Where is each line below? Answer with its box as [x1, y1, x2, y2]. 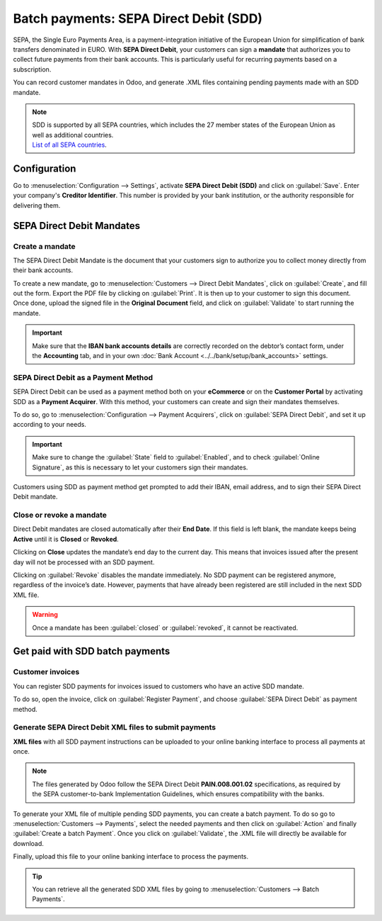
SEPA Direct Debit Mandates [13, 220, 141, 232]
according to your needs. [13, 420, 86, 429]
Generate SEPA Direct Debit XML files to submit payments [13, 722, 216, 732]
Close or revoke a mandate [13, 510, 108, 520]
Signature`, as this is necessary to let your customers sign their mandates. [32, 463, 248, 471]
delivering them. [13, 201, 61, 209]
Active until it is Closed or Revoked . [13, 535, 120, 543]
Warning [32, 610, 58, 619]
